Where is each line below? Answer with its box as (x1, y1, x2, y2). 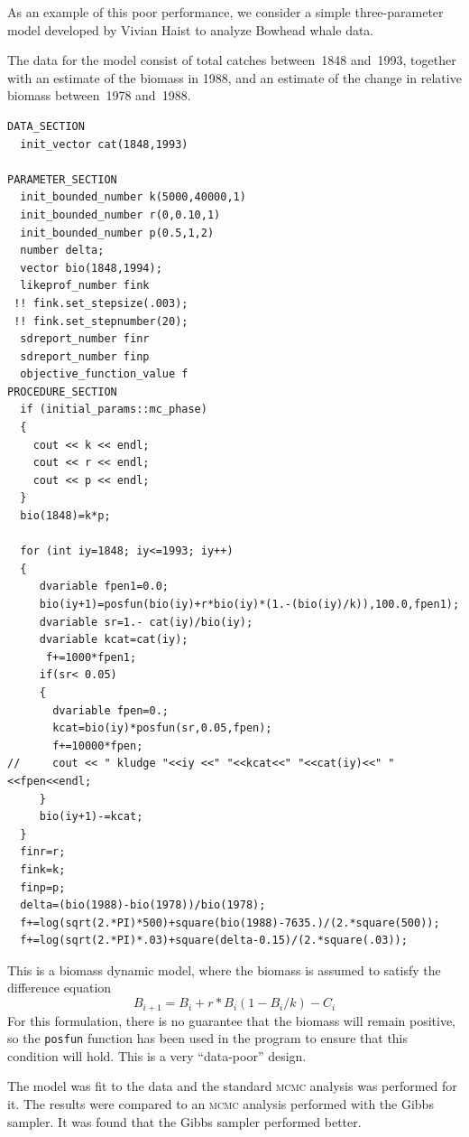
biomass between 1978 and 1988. (7, 86, 191, 105)
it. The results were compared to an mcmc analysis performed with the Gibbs (7, 1094, 434, 1113)
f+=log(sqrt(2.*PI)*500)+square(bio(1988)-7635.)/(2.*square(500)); (20, 916, 440, 929)
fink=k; (20, 862, 66, 876)
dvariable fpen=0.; (52, 704, 169, 717)
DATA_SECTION (7, 119, 85, 133)
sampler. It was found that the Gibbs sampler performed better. (7, 1112, 362, 1131)
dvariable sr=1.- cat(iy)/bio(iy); (39, 615, 253, 629)
